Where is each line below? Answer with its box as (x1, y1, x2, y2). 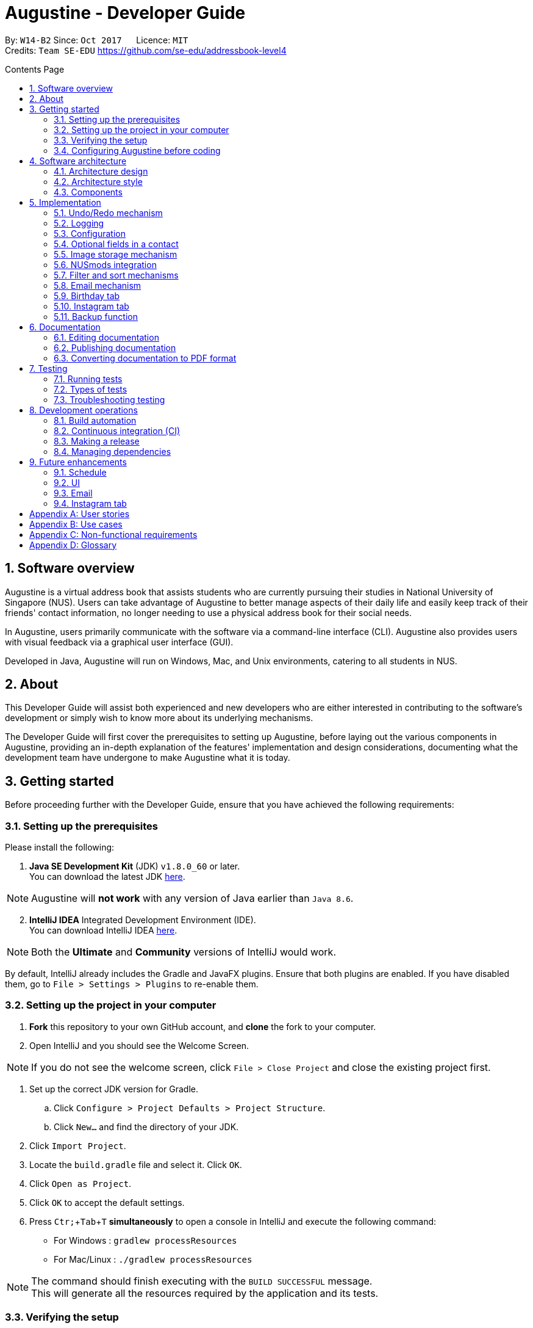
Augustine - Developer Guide (5, 2, 246, 23)
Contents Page (5, 63, 65, 74)
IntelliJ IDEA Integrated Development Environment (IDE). (29, 915, 256, 926)
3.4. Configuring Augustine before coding (54, 145, 221, 156)
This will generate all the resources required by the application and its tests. (31, 1286, 379, 1299)
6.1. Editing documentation (54, 332, 159, 343)
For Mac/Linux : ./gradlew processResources (54, 1254, 252, 1265)
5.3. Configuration (54, 228, 126, 239)
